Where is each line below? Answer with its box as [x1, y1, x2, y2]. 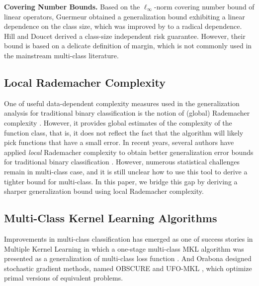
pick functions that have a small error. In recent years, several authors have [4, 137, 234, 147]
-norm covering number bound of [154, 1, 255, 11]
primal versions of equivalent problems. [4, 273, 123, 283]
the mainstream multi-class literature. [4, 50, 119, 60]
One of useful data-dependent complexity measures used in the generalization [4, 98, 240, 108]
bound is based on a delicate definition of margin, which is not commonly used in [4, 40, 252, 51]
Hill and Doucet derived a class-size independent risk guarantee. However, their [4, 30, 246, 41]
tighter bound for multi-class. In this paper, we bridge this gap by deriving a [4, 176, 238, 186]
